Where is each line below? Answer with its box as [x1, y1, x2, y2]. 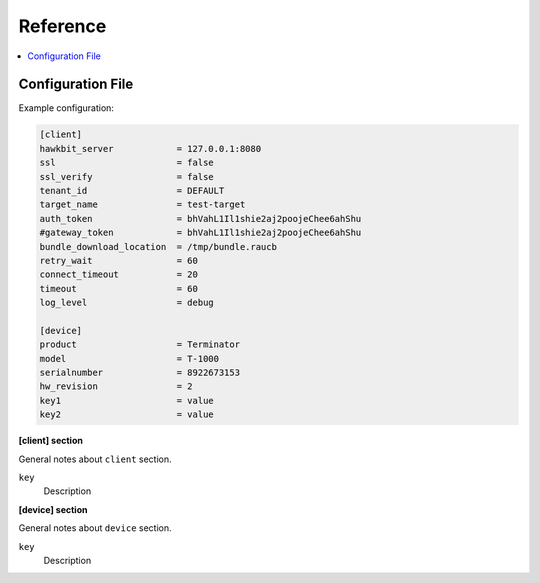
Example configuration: [18, 102, 115, 114]
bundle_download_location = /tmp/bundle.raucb [39, 241, 277, 252]
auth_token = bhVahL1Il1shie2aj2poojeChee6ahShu [39, 213, 362, 224]
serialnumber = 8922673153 [39, 367, 240, 379]
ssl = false [39, 157, 214, 169]
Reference [18, 15, 107, 37]
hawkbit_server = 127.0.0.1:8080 [39, 143, 262, 154]
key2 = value [39, 409, 214, 420]
